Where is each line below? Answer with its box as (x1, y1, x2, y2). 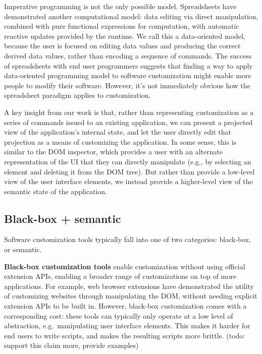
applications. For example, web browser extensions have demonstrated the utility (4, 280, 254, 291)
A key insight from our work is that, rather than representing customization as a (4, 106, 254, 117)
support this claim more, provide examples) (4, 340, 139, 350)
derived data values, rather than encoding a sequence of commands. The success (4, 50, 252, 61)
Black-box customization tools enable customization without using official (4, 261, 245, 271)
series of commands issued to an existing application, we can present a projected (4, 116, 253, 127)
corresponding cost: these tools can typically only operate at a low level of (4, 310, 233, 321)
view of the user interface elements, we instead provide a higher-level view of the (4, 176, 253, 187)
